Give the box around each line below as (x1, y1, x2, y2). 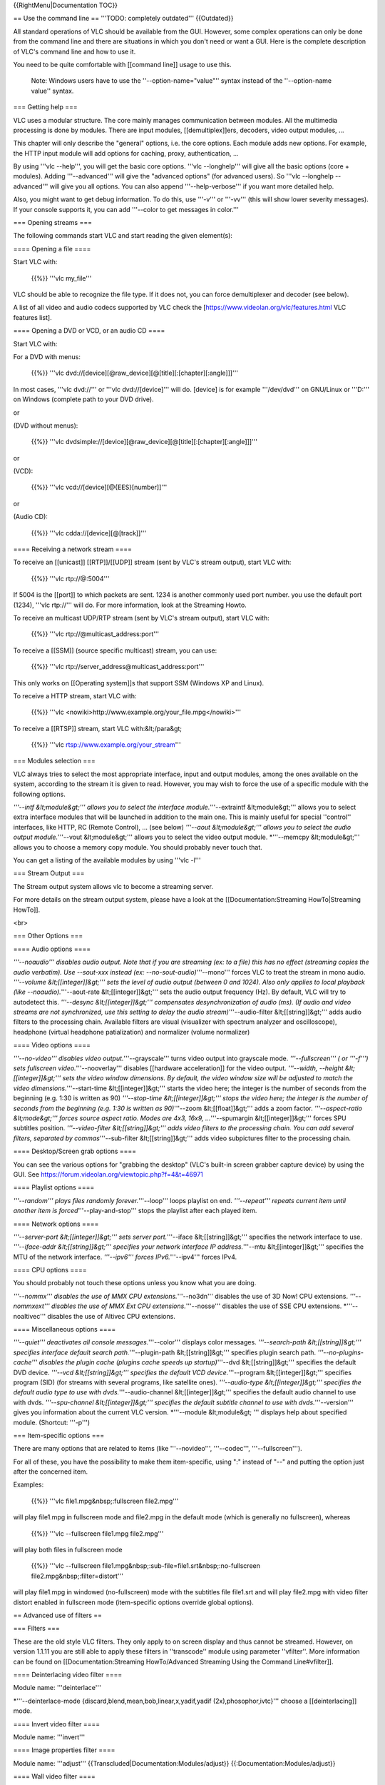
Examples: (13, 1480, 44, 1489)
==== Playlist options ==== (13, 1183, 95, 1192)
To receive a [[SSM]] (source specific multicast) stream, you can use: (13, 646, 217, 655)
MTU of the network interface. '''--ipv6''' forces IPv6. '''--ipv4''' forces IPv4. (13, 1252, 237, 1261)
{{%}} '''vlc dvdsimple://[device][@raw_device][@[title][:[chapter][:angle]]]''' (31, 438, 258, 446)
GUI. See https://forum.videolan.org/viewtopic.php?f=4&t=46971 (13, 1170, 203, 1178)
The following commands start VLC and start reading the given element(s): (13, 231, 233, 240)
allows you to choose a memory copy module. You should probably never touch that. (13, 843, 263, 851)
